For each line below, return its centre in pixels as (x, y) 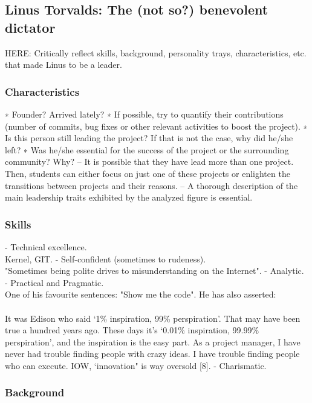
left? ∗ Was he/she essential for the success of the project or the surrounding (147, 149)
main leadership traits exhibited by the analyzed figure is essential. (129, 197)
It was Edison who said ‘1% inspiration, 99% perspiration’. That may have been (153, 318)
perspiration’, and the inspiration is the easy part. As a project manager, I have (153, 341)
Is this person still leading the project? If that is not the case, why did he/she (149, 138)
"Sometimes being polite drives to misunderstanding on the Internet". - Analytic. (154, 271)
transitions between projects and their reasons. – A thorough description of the (151, 185)
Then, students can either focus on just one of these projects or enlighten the (148, 173)
